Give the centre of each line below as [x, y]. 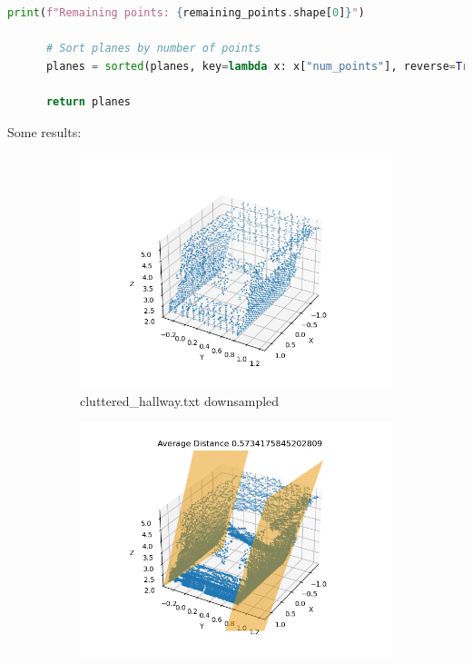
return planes [88, 101]
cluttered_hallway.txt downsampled [180, 400]
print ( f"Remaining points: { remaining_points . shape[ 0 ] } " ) [186, 13]
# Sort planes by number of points [153, 49]
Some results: [44, 131]
